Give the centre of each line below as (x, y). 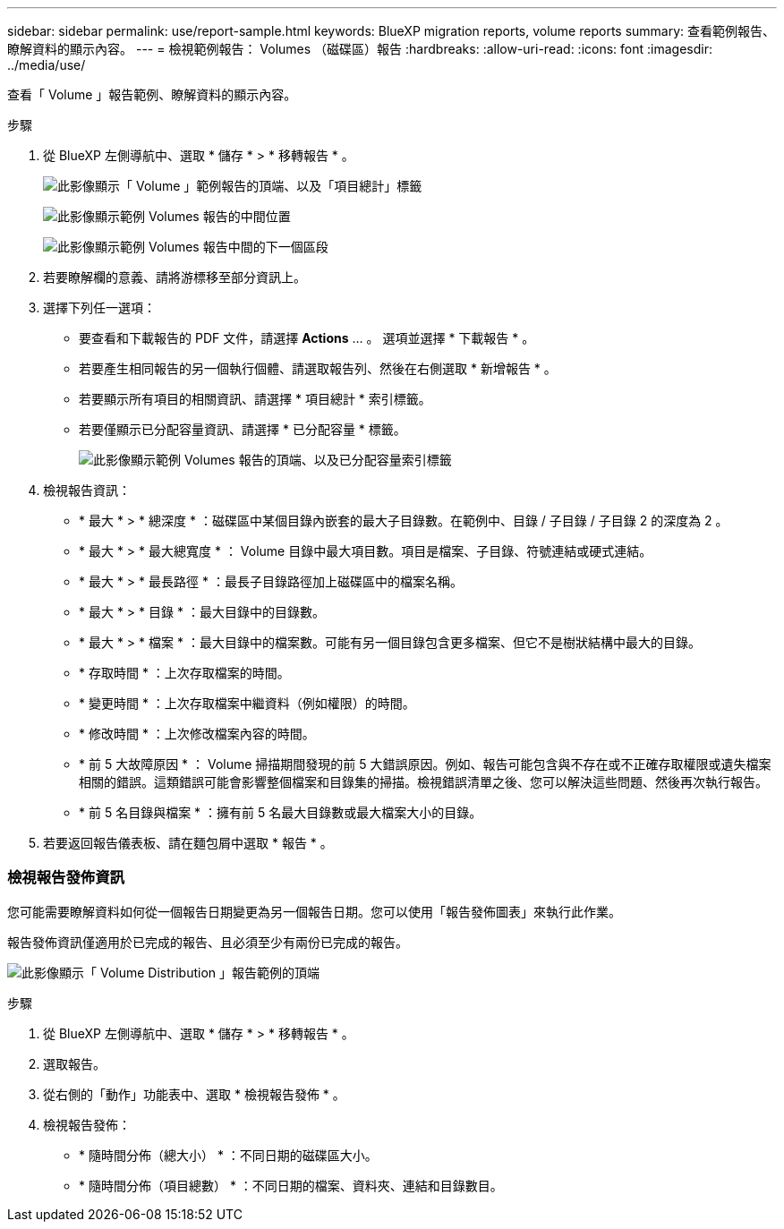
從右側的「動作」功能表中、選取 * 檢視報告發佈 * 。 (194, 1094)
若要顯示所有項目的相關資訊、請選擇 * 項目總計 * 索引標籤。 (255, 399)
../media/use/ (47, 65)
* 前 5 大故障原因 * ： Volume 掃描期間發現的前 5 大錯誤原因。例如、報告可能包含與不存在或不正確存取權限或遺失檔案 (425, 764)
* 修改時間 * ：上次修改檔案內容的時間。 (197, 734)
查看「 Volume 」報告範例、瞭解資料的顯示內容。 (152, 94)
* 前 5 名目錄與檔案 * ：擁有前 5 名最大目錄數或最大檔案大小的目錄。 (281, 812)
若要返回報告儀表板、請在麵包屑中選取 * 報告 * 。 (188, 843)
